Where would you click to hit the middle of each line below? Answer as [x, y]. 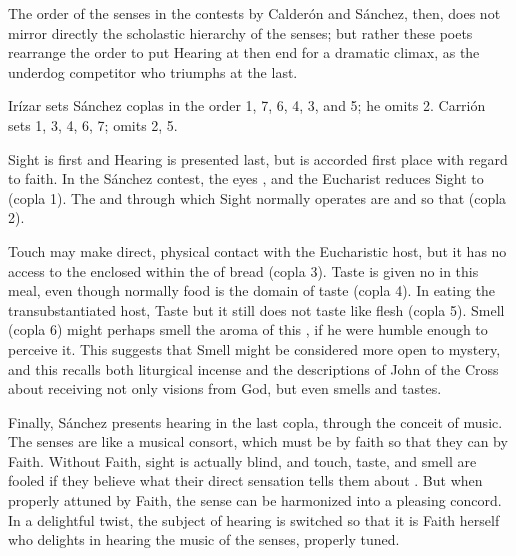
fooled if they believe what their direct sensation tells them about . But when [245, 480]
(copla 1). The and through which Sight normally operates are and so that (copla [257, 197]
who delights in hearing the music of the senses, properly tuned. [204, 539]
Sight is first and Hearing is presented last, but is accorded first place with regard [258, 158]
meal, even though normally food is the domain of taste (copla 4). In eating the [252, 290]
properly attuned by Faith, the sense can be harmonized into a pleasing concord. [255, 500]
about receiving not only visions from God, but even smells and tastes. [225, 388]
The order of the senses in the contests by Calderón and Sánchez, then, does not [254, 13]
